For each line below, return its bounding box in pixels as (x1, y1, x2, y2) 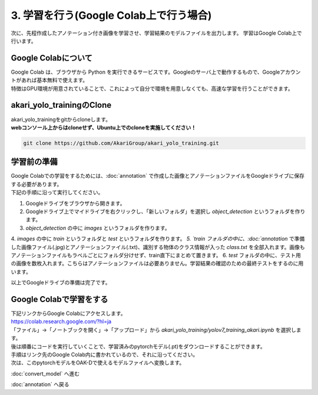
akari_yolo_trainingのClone (11, 100, 112, 110)
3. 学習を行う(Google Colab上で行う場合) (11, 9, 212, 22)
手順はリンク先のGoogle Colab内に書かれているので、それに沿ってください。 (11, 351, 198, 358)
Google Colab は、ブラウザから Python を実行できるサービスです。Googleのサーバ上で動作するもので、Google (11, 68, 280, 75)
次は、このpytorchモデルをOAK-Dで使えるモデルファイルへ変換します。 (11, 359, 185, 366)
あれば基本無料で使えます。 (21, 77, 88, 84)
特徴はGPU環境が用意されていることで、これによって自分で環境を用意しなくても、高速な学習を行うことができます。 (11, 85, 294, 92)
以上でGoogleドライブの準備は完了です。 (11, 279, 111, 286)
